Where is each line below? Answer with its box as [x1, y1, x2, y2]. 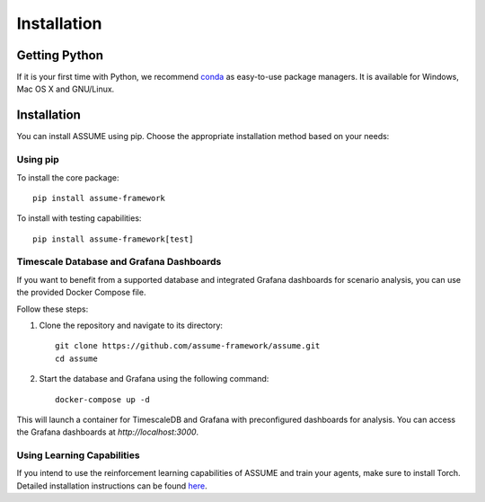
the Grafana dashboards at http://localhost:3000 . [16, 427, 199, 437]
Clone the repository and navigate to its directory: [39, 320, 224, 330]
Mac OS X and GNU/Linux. [16, 84, 115, 94]
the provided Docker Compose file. [16, 287, 146, 298]
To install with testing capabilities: [16, 213, 142, 224]
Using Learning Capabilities [16, 449, 140, 462]
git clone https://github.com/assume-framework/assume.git [55, 341, 321, 351]
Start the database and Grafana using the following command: [39, 374, 269, 384]
